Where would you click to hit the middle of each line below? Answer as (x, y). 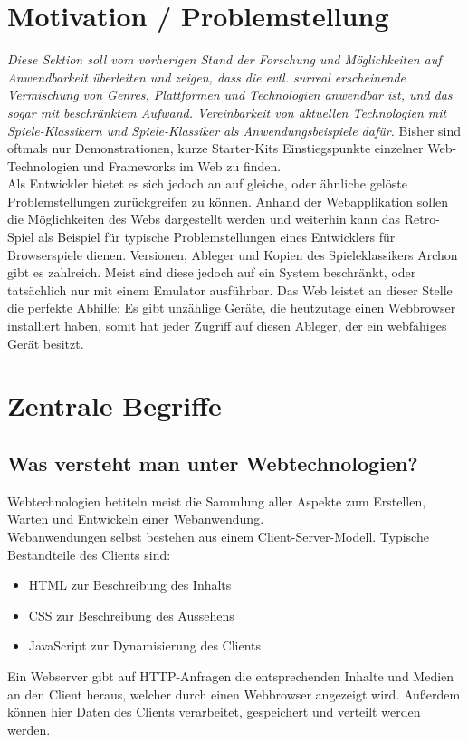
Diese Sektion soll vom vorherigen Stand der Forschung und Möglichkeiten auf (224, 59)
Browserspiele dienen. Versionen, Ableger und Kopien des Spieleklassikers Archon (233, 254)
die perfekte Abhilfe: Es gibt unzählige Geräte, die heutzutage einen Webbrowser (232, 308)
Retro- (422, 219)
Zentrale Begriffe (115, 405)
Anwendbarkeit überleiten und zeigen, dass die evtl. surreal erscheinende (206, 77)
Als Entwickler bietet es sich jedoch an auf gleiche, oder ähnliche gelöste (207, 183)
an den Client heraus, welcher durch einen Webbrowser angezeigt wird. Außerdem (234, 694)
